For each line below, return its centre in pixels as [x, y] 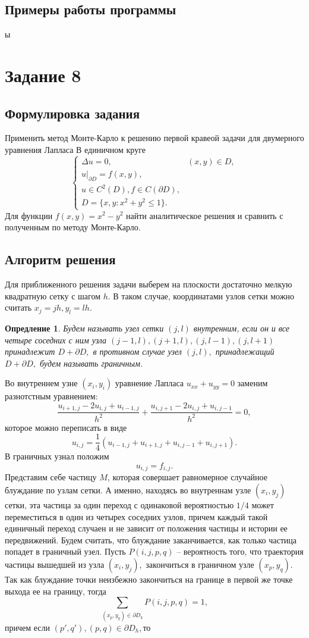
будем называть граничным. [91, 363]
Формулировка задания [72, 113]
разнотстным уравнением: [51, 396]
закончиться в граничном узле [200, 564]
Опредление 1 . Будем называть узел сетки [84, 328]
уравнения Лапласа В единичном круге [75, 149]
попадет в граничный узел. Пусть [65, 551]
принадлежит [30, 351]
